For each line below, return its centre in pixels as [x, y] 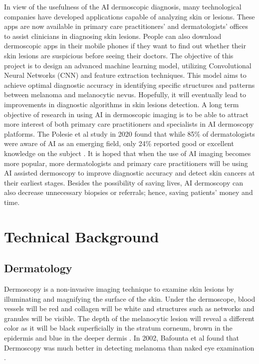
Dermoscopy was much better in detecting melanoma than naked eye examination [129, 347]
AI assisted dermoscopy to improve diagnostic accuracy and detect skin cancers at [129, 173]
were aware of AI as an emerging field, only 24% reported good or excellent [119, 143]
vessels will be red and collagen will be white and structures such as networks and [129, 308]
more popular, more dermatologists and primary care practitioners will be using [126, 163]
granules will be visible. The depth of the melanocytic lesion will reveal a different [129, 318]
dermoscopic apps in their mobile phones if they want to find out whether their [125, 46]
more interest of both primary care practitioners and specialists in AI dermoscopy [129, 124]
